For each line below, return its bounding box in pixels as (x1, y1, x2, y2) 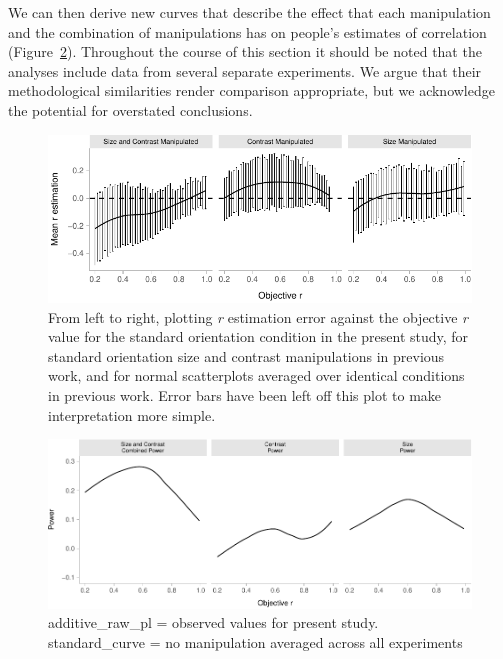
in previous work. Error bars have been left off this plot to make (48, 384, 442, 405)
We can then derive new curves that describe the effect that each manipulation (8, 2, 491, 22)
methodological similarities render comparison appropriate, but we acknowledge (8, 80, 495, 101)
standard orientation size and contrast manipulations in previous (48, 345, 445, 366)
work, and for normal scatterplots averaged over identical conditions (48, 365, 465, 386)
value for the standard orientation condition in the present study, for (48, 326, 469, 347)
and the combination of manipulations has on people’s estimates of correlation (8, 21, 487, 42)
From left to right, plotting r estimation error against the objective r (48, 306, 468, 327)
